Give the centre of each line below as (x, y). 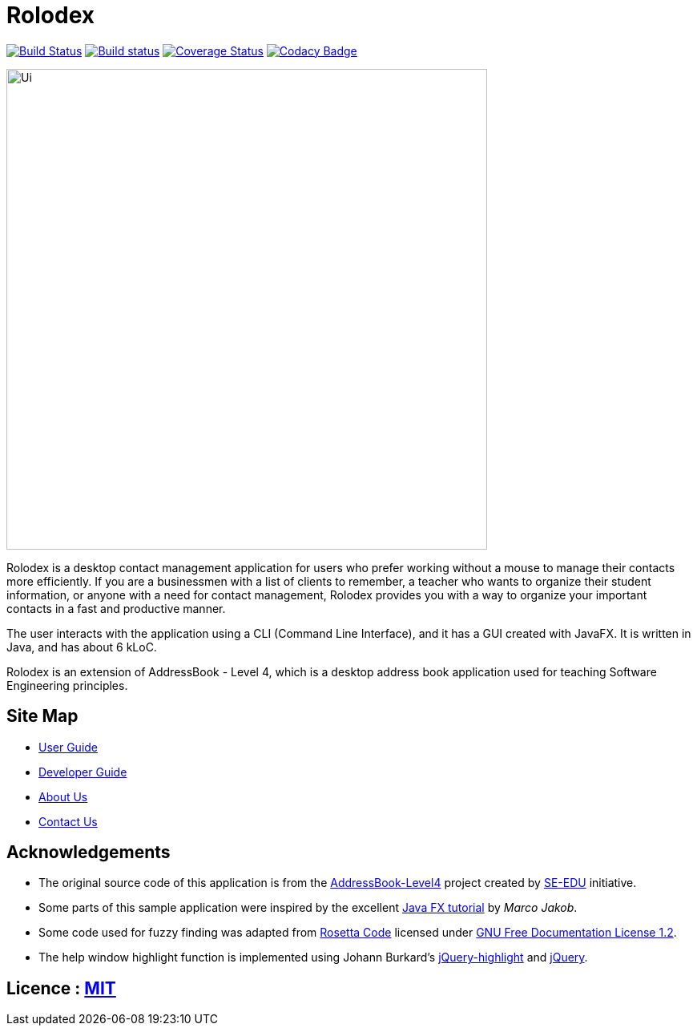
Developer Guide (83, 772)
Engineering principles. (67, 685)
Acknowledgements (89, 853)
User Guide (68, 747)
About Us (63, 796)
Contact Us (68, 821)
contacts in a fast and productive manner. (116, 608)
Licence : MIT (61, 988)
